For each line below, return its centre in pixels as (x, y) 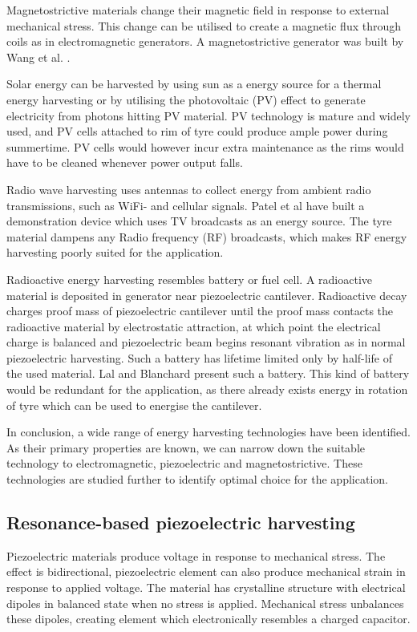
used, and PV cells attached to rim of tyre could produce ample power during (197, 131)
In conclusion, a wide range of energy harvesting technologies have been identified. (208, 432)
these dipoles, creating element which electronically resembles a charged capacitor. (208, 619)
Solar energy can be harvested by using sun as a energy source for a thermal (194, 84)
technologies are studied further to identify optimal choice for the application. (197, 479)
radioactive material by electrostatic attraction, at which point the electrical (194, 326)
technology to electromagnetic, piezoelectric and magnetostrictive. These (184, 463)
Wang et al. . (38, 57)
